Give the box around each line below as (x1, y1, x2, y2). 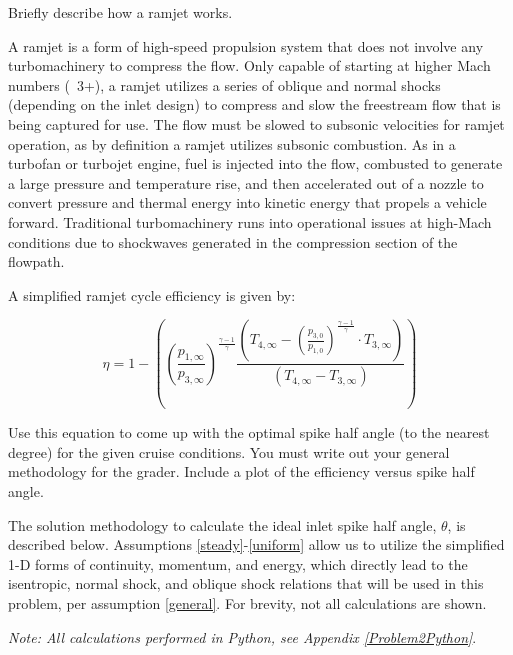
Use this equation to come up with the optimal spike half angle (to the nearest (8, 422, 490, 443)
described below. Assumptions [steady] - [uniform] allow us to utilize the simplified (8, 534, 505, 555)
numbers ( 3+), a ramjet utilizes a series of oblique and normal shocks (8, 74, 441, 95)
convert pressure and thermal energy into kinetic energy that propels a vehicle (8, 192, 487, 213)
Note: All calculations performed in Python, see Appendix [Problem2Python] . (8, 626, 477, 647)
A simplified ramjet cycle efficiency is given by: (8, 284, 296, 305)
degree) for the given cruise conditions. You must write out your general (8, 441, 450, 462)
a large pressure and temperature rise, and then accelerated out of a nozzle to (8, 172, 484, 193)
